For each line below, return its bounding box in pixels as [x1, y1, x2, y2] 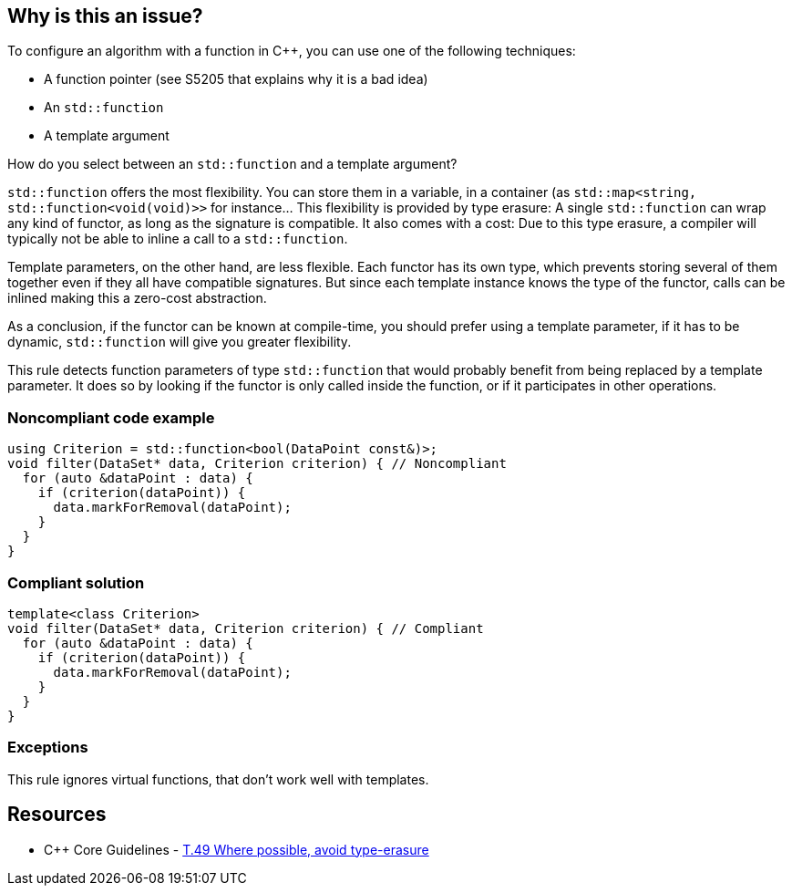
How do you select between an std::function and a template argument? [7, 156, 458, 172]
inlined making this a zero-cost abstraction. [7, 290, 267, 306]
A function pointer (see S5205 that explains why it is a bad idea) [44, 71, 428, 88]
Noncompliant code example [7, 408, 215, 427]
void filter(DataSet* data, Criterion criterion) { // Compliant [7, 620, 484, 636]
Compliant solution [7, 573, 145, 592]
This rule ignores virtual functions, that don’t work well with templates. [7, 771, 429, 787]
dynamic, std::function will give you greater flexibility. [7, 334, 352, 350]
